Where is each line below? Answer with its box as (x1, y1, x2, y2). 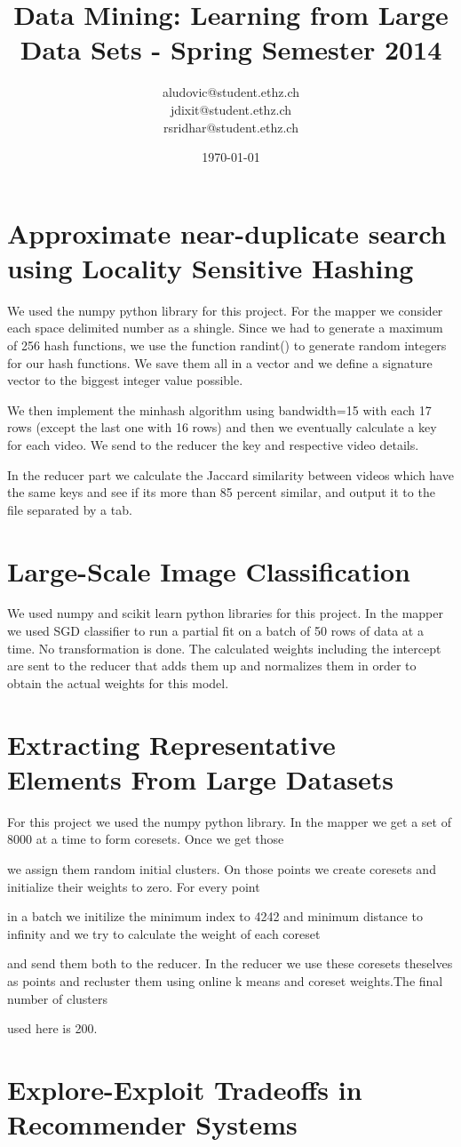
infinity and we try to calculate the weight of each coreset (7, 924, 321, 942)
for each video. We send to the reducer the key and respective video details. (7, 435, 419, 453)
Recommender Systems (7, 1106, 298, 1143)
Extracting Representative (7, 726, 336, 762)
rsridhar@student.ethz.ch (163, 117, 298, 136)
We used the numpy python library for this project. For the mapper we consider (7, 301, 443, 319)
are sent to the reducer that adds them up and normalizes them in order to (7, 656, 417, 675)
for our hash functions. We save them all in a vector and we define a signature (7, 353, 433, 372)
